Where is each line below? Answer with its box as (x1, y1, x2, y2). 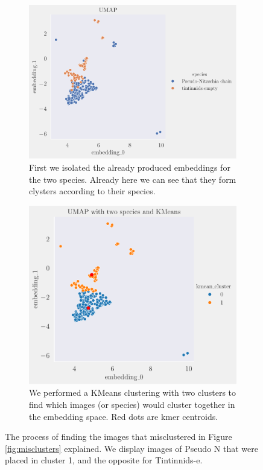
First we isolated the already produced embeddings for (29, 160, 230, 173)
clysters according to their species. (29, 185, 156, 197)
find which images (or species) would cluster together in (29, 398, 235, 410)
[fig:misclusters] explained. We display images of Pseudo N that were (5, 442, 258, 454)
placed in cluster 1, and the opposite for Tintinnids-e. (5, 454, 203, 466)
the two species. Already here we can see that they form (29, 173, 236, 185)
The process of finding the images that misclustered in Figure (5, 430, 232, 443)
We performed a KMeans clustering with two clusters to (29, 386, 236, 399)
